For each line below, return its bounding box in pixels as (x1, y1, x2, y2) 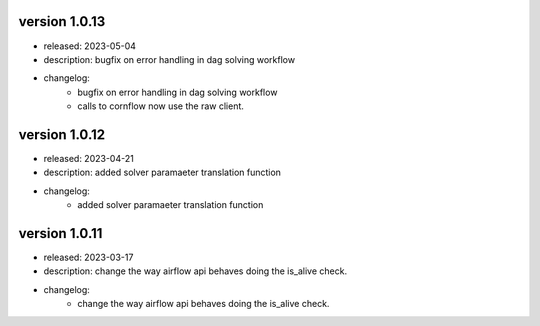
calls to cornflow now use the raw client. (77, 100, 245, 112)
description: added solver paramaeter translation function (43, 166, 282, 179)
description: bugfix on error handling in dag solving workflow (43, 53, 295, 65)
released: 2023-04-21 (43, 152, 134, 164)
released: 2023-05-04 (43, 40, 137, 52)
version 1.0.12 (18, 126, 106, 143)
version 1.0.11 (18, 225, 103, 242)
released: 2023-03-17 (43, 251, 134, 264)
